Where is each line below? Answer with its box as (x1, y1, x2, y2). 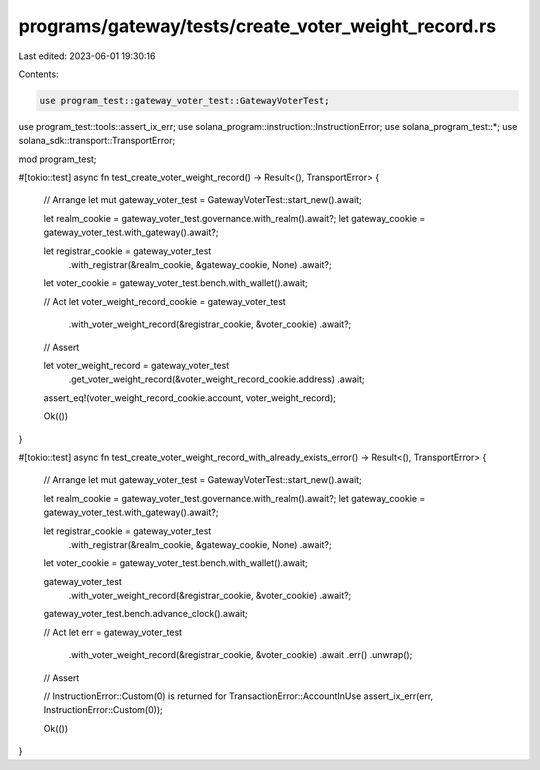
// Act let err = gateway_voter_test (43, 626, 183, 638)
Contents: (18, 68, 59, 80)
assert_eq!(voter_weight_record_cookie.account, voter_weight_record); (43, 391, 337, 404)
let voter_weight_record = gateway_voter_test (43, 359, 230, 371)
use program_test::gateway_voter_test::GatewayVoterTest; (39, 95, 330, 106)
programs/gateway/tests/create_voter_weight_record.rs (18, 15, 497, 37)
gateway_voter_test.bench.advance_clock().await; (43, 608, 249, 620)
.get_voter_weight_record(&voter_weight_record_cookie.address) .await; (68, 373, 365, 385)
